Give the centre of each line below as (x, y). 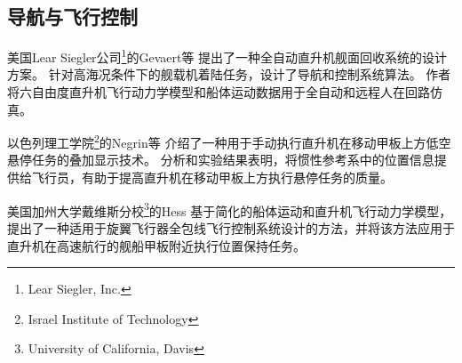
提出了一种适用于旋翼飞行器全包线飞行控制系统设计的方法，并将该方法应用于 (231, 227)
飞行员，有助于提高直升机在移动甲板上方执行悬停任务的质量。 (212, 177)
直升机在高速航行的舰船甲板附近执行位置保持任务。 (156, 245)
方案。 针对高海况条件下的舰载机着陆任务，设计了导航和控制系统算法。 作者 (229, 74)
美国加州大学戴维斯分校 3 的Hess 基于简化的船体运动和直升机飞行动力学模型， (230, 209)
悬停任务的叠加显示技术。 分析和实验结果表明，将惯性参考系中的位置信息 (221, 160)
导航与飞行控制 (72, 16)
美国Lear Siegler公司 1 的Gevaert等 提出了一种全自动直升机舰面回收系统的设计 (227, 56)
